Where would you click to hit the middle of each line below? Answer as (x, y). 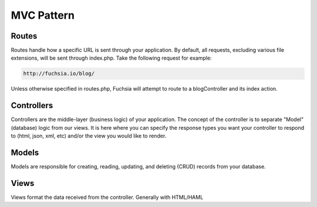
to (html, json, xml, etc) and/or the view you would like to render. (89, 136)
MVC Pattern (43, 15)
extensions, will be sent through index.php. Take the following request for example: (111, 58)
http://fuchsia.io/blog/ (59, 74)
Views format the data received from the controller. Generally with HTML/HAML (107, 197)
